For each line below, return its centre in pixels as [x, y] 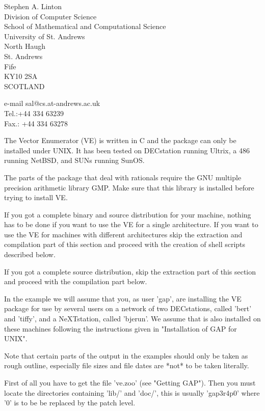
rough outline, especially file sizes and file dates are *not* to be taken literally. [127, 365]
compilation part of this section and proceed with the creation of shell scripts [125, 244]
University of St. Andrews [45, 36]
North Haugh [25, 46]
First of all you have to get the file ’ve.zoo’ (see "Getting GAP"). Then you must [130, 382]
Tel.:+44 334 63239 [34, 113]
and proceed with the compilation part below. [76, 281]
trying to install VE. [36, 197]
